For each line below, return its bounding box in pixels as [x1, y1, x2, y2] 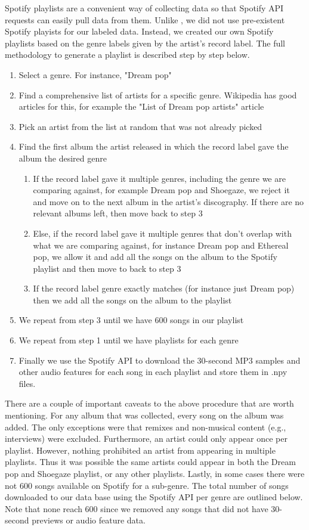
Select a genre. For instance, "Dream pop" [18, 68, 172, 80]
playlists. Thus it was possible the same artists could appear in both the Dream [5, 455, 296, 468]
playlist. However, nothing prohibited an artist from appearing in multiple [5, 444, 276, 456]
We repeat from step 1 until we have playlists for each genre [18, 334, 239, 346]
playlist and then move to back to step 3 [33, 262, 181, 274]
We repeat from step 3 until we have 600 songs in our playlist [18, 314, 244, 326]
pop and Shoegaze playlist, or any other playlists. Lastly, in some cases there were [5, 467, 305, 479]
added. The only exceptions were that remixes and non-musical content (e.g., [5, 420, 286, 433]
